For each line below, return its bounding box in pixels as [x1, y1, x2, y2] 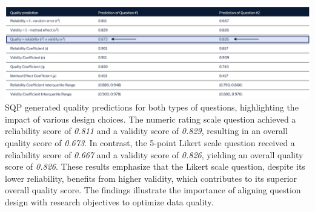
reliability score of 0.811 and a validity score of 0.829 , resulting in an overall [5, 124, 288, 137]
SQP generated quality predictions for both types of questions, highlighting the [5, 101, 299, 114]
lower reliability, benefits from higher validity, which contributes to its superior [5, 172, 297, 184]
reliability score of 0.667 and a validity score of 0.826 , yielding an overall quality [5, 148, 303, 161]
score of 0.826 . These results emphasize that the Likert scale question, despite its [5, 160, 305, 173]
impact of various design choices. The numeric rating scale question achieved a [5, 112, 296, 125]
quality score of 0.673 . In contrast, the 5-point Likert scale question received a [5, 136, 295, 149]
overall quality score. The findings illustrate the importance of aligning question [5, 184, 301, 196]
